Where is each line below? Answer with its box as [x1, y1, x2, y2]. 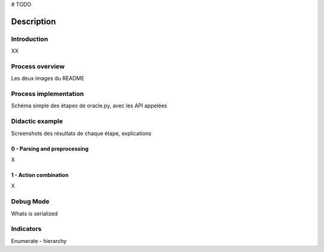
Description [11, 16, 56, 26]
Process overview [11, 62, 65, 70]
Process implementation [11, 90, 84, 98]
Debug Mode [11, 197, 50, 206]
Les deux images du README [11, 75, 85, 82]
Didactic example [11, 117, 63, 125]
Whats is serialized [11, 210, 58, 217]
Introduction [11, 35, 48, 43]
